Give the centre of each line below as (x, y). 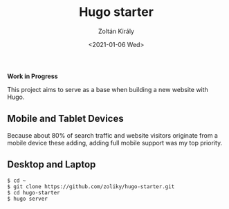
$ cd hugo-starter (34, 192)
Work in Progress (33, 76)
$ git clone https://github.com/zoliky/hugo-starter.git (91, 187)
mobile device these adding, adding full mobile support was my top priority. (115, 143)
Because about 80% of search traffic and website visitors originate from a (112, 135)
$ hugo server (28, 199)
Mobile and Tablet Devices (66, 119)
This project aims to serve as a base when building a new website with (108, 89)
